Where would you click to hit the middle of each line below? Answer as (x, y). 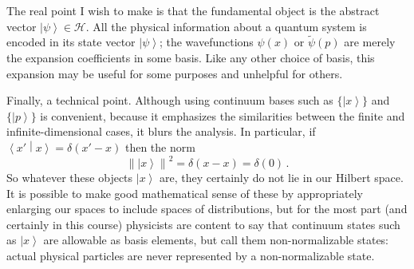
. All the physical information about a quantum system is (226, 26)
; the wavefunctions (206, 42)
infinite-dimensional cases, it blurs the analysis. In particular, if (161, 131)
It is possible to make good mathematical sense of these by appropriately (185, 193)
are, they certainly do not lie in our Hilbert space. (282, 178)
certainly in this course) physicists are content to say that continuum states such (203, 224)
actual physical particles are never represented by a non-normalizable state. (191, 256)
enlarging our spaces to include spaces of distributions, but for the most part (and (207, 209)
